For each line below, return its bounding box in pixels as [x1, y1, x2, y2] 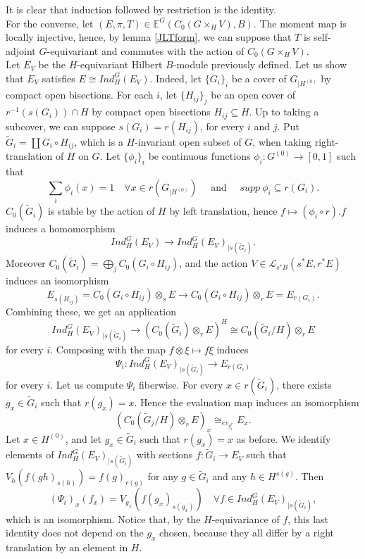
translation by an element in [6, 539, 128, 554]
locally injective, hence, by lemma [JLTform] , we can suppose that [6, 30, 292, 44]
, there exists [276, 377, 332, 391]
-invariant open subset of [135, 134, 242, 149]
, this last [287, 511, 329, 526]
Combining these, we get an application [6, 304, 176, 319]
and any [212, 469, 247, 484]
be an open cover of [211, 87, 296, 102]
